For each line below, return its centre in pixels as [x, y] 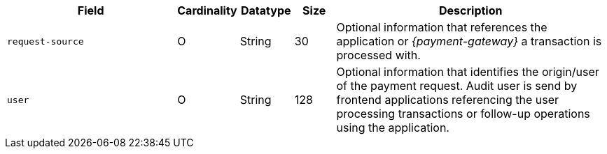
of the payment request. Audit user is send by [457, 86]
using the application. [393, 128]
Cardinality [207, 10]
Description [471, 10]
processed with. [378, 55]
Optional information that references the [442, 27]
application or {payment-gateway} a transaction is [469, 41]
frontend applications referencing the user [448, 100]
